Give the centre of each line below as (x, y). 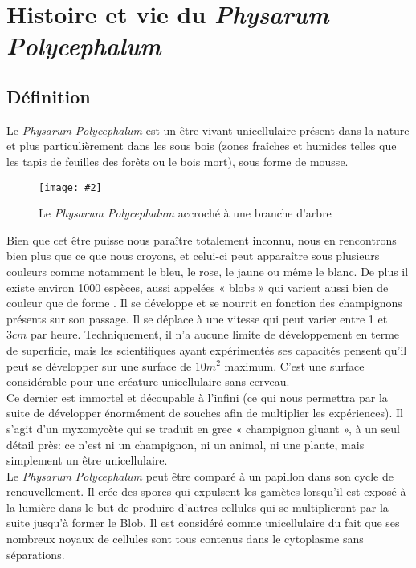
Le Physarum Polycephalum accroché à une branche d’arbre (185, 213)
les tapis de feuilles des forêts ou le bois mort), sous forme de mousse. (177, 161)
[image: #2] (70, 187)
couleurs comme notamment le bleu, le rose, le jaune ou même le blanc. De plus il (208, 271)
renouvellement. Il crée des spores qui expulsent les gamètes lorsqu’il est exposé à (206, 491)
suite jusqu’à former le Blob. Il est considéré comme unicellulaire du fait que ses (203, 523)
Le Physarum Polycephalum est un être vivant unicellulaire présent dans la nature (208, 130)
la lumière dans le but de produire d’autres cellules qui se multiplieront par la (198, 507)
